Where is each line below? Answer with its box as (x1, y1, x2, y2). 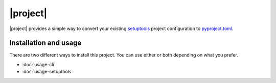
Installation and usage (9, 39, 82, 47)
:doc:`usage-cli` (22, 61, 56, 67)
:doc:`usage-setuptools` (22, 69, 73, 75)
